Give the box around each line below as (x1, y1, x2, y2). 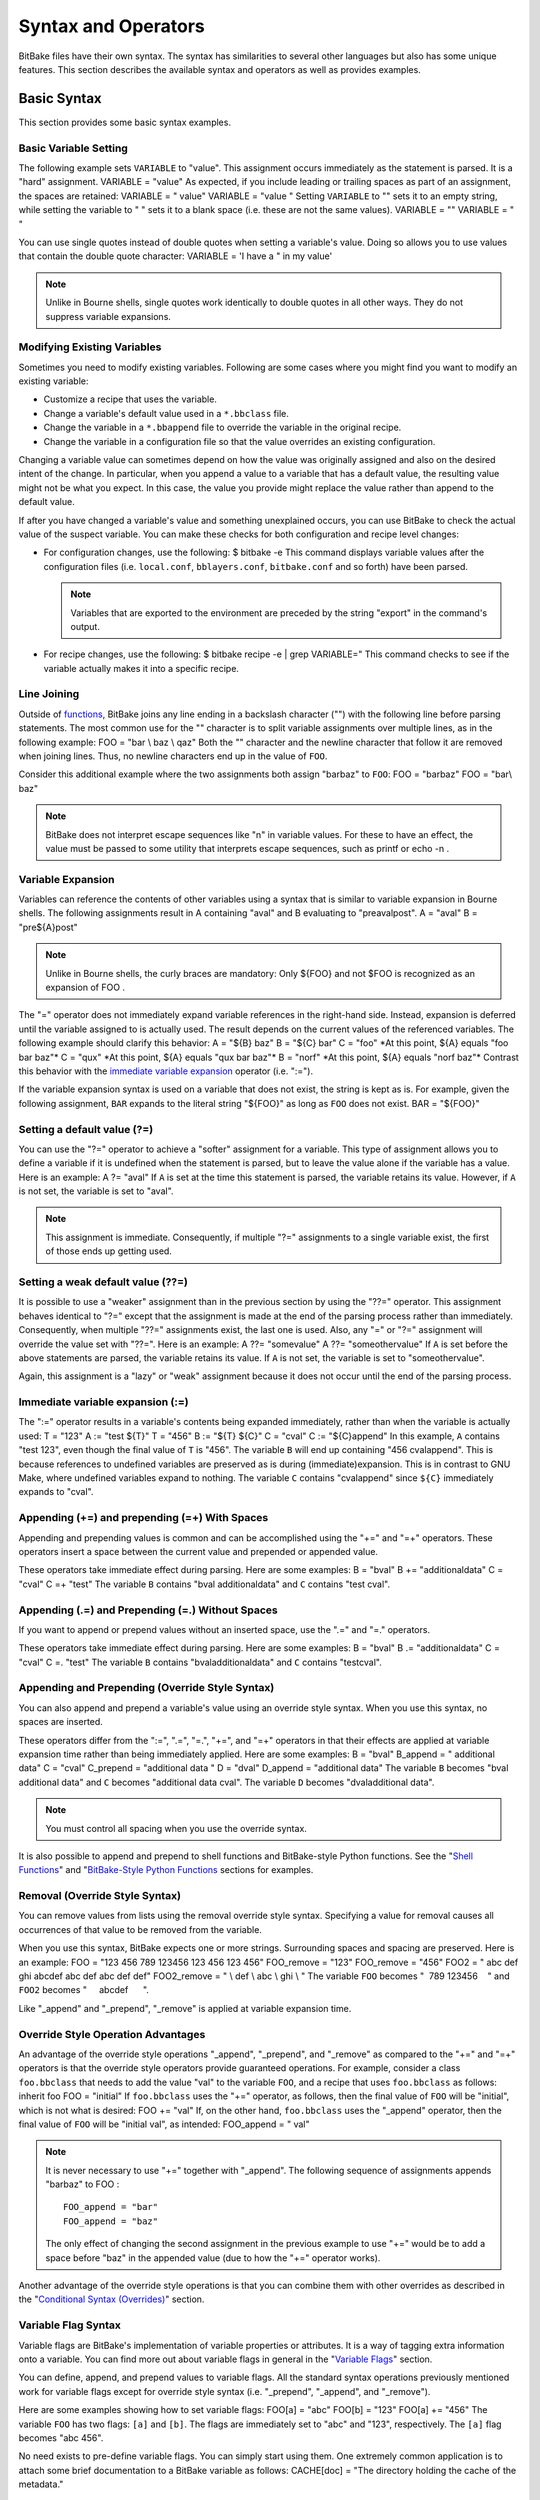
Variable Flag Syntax (18, 2318, 122, 2332)
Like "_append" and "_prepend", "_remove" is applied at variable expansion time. (18, 2002, 352, 2014)
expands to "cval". (18, 1486, 94, 1498)
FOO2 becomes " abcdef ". (18, 1984, 150, 1996)
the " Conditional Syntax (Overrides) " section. (18, 2293, 205, 2305)
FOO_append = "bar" (63, 2201, 159, 2213)
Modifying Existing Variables (18, 340, 162, 354)
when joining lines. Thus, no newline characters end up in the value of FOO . (18, 750, 328, 762)
